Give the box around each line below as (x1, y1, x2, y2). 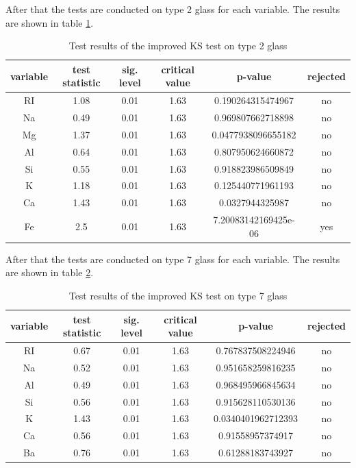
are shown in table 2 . (5, 265, 94, 280)
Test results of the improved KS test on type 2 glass (68, 38, 288, 53)
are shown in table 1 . (5, 15, 94, 29)
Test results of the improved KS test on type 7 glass (68, 288, 288, 302)
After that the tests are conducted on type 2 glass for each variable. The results (5, 2, 340, 16)
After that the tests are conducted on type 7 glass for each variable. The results (5, 251, 340, 266)
